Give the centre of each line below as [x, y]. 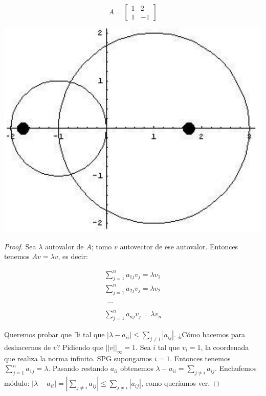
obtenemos [137, 368]
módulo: [17, 383]
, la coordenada [225, 347]
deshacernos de [28, 347]
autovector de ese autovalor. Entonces [179, 246]
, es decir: [73, 256]
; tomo [102, 246]
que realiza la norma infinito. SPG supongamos [78, 358]
